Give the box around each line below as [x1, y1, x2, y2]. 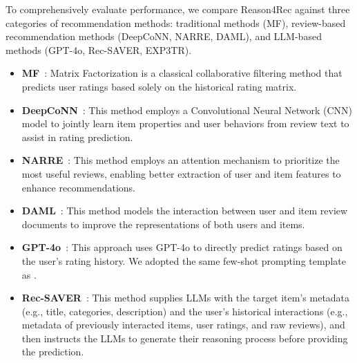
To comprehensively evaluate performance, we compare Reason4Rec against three [6, 2, 350, 16]
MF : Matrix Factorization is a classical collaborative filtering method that [21, 66, 342, 80]
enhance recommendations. [21, 180, 136, 194]
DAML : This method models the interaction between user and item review [21, 203, 348, 218]
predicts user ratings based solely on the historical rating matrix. [21, 79, 297, 93]
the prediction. [21, 344, 84, 359]
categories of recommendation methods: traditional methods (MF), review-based [6, 15, 346, 30]
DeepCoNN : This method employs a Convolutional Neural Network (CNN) [21, 102, 353, 117]
